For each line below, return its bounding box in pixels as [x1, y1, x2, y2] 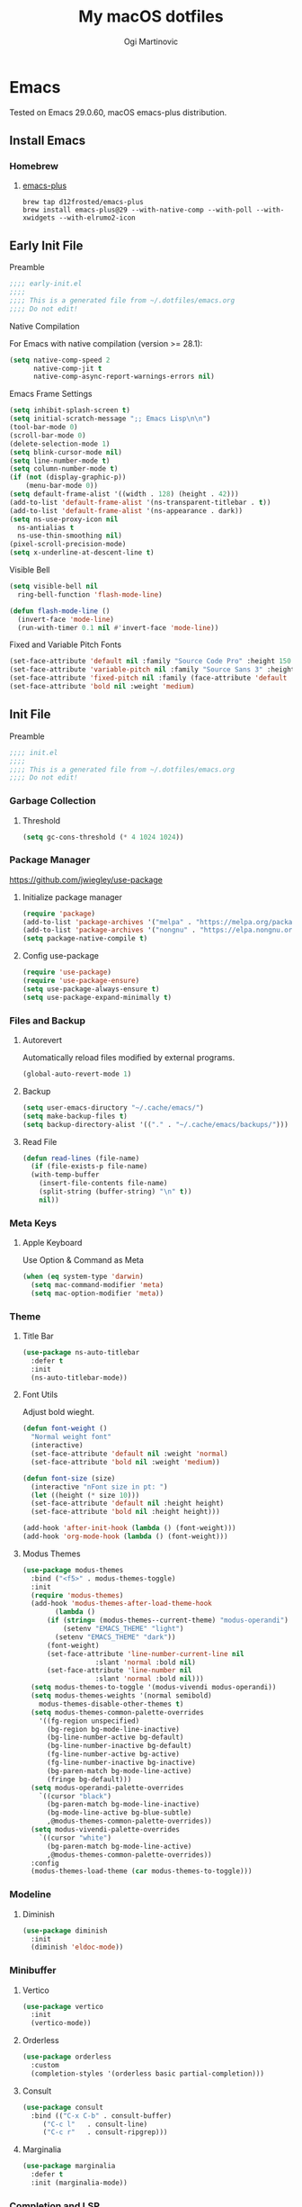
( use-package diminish [22, 1926, 108, 1935]
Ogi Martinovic [123, 36, 179, 47]
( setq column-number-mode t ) [9, 464, 119, 473]
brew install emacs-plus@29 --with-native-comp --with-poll [22, 205, 253, 215]
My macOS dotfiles [78, 6, 224, 27]
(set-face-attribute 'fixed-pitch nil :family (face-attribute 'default [9, 673, 288, 683]
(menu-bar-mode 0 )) [25, 482, 99, 491]
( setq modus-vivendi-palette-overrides [31, 1825, 181, 1834]
